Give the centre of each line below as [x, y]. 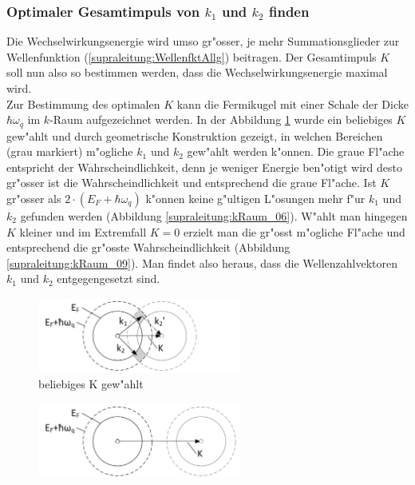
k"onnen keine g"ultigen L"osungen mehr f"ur [255, 199]
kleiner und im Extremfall [83, 231]
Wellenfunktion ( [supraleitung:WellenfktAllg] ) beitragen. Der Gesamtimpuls [192, 56]
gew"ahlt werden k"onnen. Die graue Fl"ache [296, 151]
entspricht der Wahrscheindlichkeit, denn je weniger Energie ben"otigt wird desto [204, 167]
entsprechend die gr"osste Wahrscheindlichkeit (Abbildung [148, 247]
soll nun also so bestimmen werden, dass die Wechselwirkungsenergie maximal [197, 72]
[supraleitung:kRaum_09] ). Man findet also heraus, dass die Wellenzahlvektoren [202, 262]
